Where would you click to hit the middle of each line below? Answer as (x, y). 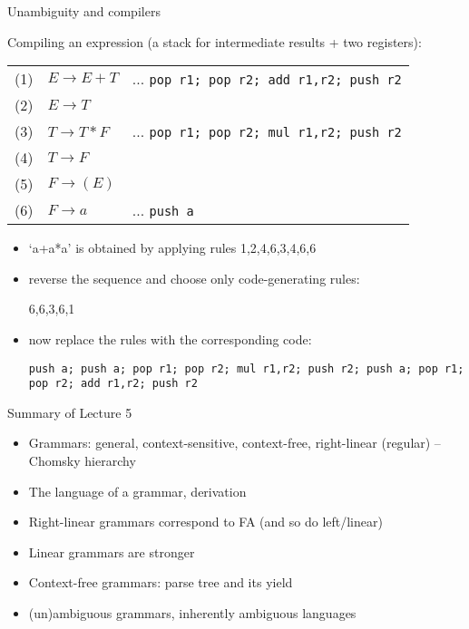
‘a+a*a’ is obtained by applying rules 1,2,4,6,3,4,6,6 (172, 248)
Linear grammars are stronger (112, 552)
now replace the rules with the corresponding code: (170, 339)
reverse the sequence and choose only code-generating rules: (194, 278)
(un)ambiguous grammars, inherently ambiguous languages (192, 613)
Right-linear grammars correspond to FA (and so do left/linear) (205, 522)
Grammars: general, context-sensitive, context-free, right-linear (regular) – (234, 443)
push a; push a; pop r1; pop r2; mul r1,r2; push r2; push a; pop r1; (246, 368)
